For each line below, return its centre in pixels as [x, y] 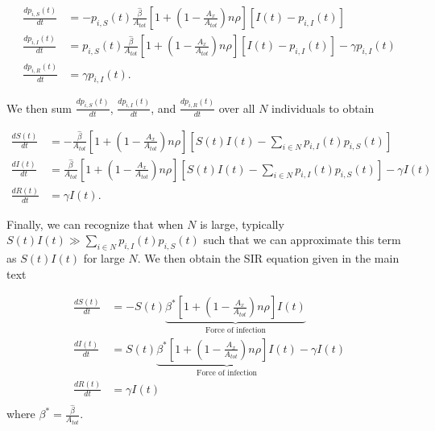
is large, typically [242, 224]
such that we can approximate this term [302, 240]
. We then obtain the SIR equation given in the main [268, 258]
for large [104, 258]
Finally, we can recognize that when [95, 224]
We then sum [39, 108]
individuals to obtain [323, 108]
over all [237, 108]
